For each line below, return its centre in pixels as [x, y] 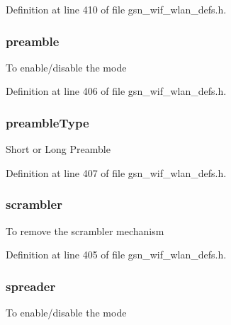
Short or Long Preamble [58, 149]
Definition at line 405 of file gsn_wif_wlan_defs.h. [116, 255]
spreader [31, 286]
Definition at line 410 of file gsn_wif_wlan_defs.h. [116, 9]
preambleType [47, 122]
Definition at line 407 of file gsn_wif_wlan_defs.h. [116, 172]
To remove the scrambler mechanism [85, 230]
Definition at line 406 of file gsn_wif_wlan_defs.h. [116, 91]
